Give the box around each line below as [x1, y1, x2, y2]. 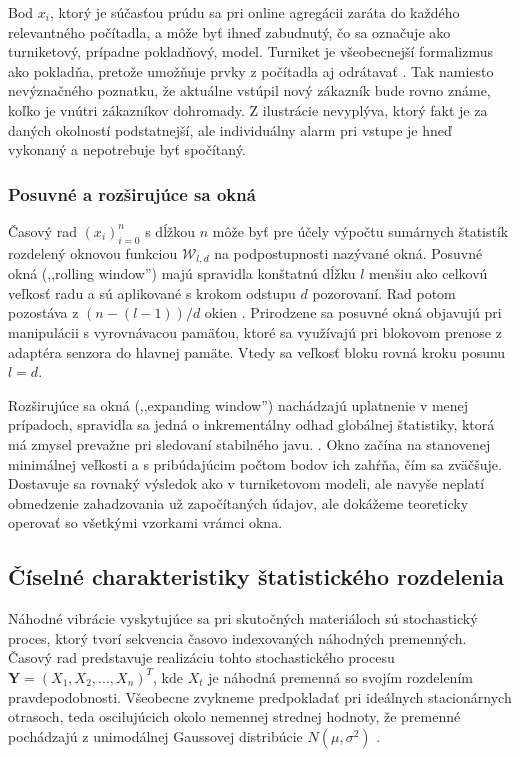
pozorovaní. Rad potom [312, 282, 456, 303]
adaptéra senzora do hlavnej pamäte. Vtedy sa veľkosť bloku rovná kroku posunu [8, 341, 506, 362]
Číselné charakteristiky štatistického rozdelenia [8, 561, 504, 592]
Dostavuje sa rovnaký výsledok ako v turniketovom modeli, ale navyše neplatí [8, 473, 485, 494]
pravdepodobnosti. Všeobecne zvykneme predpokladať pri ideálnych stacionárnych [8, 686, 512, 707]
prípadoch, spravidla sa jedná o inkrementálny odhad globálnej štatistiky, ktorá [8, 414, 495, 435]
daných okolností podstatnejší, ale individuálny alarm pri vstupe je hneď [8, 119, 452, 140]
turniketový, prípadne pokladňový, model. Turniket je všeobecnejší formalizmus [8, 41, 494, 62]
